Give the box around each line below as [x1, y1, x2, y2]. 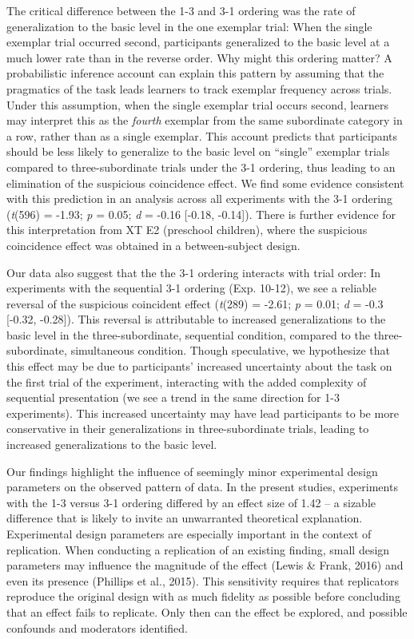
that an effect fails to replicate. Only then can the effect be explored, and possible [6, 603, 408, 620]
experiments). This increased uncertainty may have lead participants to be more [6, 404, 399, 421]
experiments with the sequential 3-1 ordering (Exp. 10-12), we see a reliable [6, 280, 376, 296]
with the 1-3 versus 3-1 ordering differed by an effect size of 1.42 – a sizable [6, 494, 376, 510]
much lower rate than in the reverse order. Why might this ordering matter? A [6, 49, 392, 65]
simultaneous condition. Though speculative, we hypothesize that [70, 342, 390, 359]
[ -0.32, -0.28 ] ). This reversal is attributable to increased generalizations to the [6, 311, 386, 327]
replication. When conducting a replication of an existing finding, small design [6, 541, 390, 558]
